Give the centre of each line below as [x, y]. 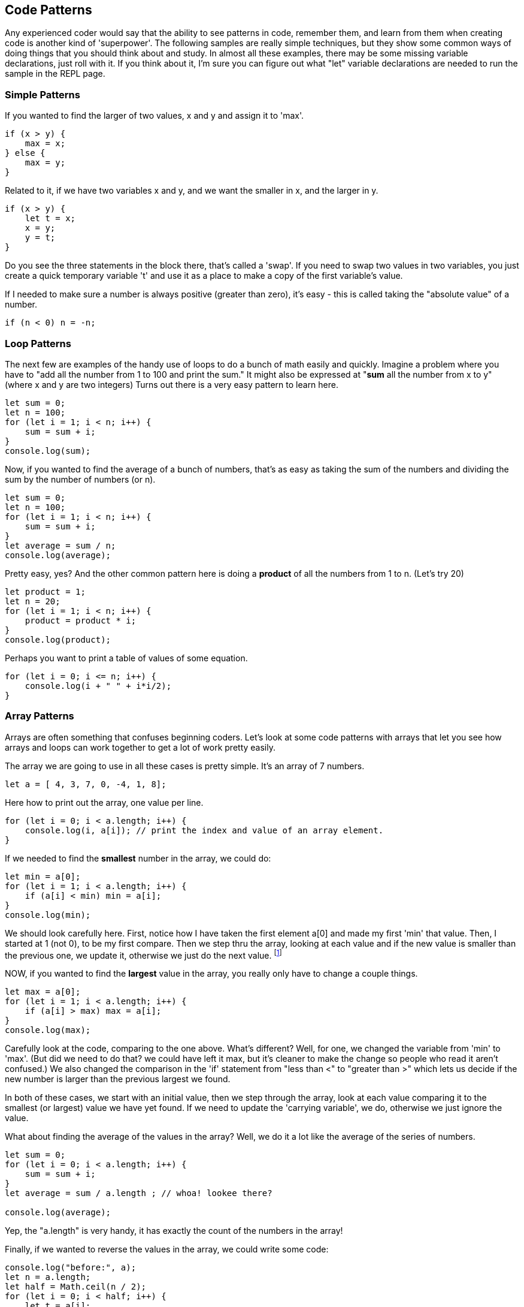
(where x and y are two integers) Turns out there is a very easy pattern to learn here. [172, 384]
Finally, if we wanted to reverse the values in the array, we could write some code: [167, 1249]
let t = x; [50, 219]
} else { [25, 153]
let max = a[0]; [43, 992]
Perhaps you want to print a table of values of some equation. [126, 658]
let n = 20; [33, 601]
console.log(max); [48, 1030]
